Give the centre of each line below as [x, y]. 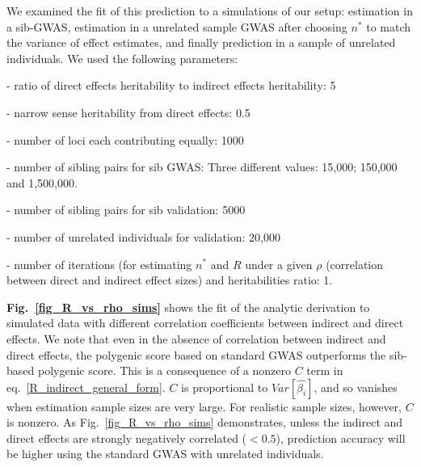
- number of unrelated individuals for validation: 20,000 [143, 236]
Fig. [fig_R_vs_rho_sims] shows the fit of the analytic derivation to [188, 307]
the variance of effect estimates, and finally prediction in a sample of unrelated [201, 42]
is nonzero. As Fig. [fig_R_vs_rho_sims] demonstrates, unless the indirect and [205, 422]
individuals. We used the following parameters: [122, 58]
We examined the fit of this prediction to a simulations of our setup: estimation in [210, 11]
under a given [279, 264]
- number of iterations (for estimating [99, 264]
